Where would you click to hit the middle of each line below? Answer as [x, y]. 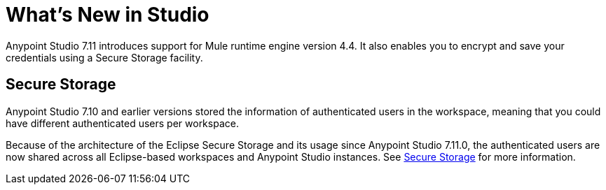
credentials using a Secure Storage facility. [104, 57]
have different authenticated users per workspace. [122, 123]
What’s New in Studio [108, 15]
